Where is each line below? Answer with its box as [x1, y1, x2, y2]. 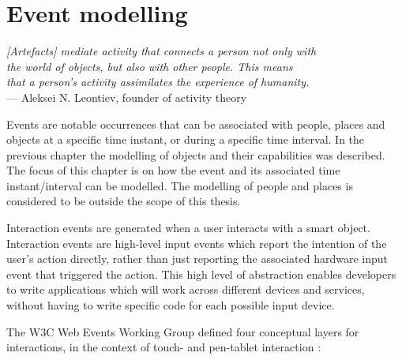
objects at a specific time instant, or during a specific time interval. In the [6, 131, 365, 148]
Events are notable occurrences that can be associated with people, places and [6, 115, 385, 132]
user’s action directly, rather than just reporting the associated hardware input [6, 250, 388, 267]
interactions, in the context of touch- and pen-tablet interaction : [6, 339, 321, 355]
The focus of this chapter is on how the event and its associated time [6, 162, 340, 178]
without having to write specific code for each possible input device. [6, 297, 335, 313]
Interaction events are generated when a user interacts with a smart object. [6, 219, 370, 236]
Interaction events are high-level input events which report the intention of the [6, 234, 387, 251]
